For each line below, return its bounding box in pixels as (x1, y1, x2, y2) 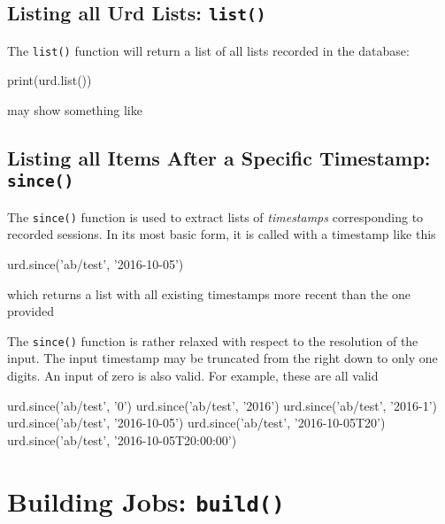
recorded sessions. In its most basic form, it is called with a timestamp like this (7, 225, 436, 243)
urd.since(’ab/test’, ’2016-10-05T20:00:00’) (7, 430, 237, 449)
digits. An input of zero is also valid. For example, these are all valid (7, 366, 379, 385)
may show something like (7, 101, 142, 119)
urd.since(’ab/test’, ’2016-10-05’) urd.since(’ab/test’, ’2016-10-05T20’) (7, 413, 386, 432)
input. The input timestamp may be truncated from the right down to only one (7, 349, 438, 367)
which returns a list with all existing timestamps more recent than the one (7, 284, 410, 303)
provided (7, 302, 54, 320)
